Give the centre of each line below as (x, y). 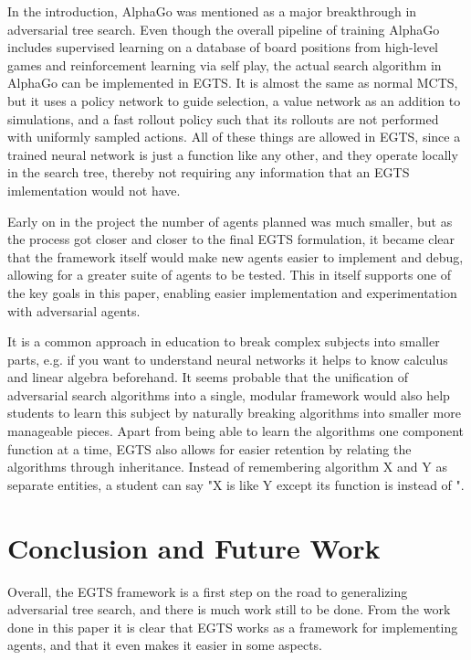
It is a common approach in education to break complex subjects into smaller (224, 341)
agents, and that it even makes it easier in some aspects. (165, 645)
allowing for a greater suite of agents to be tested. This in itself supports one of (230, 275)
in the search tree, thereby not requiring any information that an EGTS (209, 172)
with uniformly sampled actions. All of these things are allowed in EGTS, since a (234, 137)
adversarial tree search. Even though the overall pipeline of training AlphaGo (224, 29)
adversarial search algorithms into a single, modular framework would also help (229, 394)
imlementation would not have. (94, 190)
